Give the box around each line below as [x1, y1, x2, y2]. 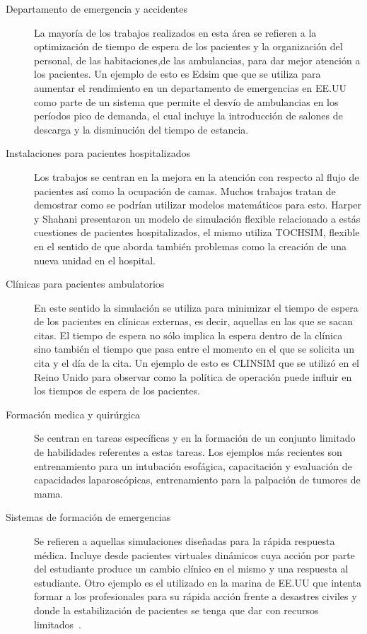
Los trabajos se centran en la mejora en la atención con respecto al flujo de [34, 169, 359, 184]
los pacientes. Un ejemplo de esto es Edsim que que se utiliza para [34, 66, 321, 81]
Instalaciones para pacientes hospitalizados [6, 146, 190, 160]
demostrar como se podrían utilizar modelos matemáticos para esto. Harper [34, 197, 362, 212]
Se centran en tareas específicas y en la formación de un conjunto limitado [34, 430, 356, 445]
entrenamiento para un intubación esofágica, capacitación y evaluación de [34, 458, 352, 473]
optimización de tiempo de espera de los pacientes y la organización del [34, 39, 343, 54]
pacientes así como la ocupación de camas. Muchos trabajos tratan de [34, 183, 336, 198]
